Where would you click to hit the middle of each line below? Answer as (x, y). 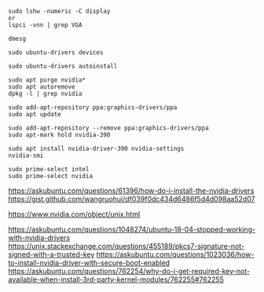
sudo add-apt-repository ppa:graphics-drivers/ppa (93, 108)
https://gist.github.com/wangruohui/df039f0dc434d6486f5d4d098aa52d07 (132, 199)
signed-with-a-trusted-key (51, 254)
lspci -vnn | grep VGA (45, 25)
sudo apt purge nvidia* (47, 80)
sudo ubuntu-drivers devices (56, 53)
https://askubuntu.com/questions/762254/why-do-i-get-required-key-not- (129, 271)
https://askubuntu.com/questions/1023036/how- (175, 254)
